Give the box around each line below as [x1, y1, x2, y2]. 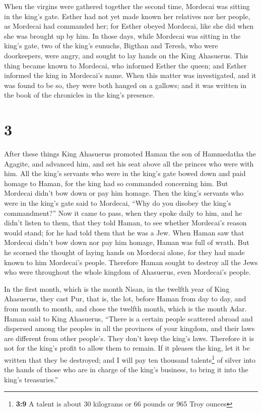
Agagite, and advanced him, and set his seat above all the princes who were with [4, 158, 254, 169]
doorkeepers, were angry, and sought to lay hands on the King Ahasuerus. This [4, 50, 248, 60]
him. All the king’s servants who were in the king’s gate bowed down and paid [4, 168, 246, 179]
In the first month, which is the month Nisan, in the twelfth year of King [4, 283, 230, 294]
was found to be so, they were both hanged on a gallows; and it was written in [4, 79, 247, 90]
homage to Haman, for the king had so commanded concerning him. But [4, 178, 228, 188]
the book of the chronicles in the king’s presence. [4, 90, 155, 100]
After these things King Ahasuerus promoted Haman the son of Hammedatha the [4, 148, 256, 159]
